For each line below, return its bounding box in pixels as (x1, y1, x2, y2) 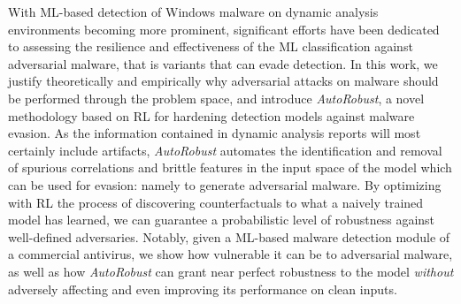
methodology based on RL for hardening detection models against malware (8, 106, 415, 125)
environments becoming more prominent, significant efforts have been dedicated (8, 19, 440, 38)
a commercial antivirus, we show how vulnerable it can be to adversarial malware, (8, 245, 453, 263)
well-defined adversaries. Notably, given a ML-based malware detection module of (8, 227, 450, 246)
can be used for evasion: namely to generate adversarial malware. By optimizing (8, 175, 442, 194)
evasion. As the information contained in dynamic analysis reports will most (8, 124, 421, 142)
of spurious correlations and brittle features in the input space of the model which (8, 158, 452, 177)
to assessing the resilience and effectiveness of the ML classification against (8, 37, 413, 56)
